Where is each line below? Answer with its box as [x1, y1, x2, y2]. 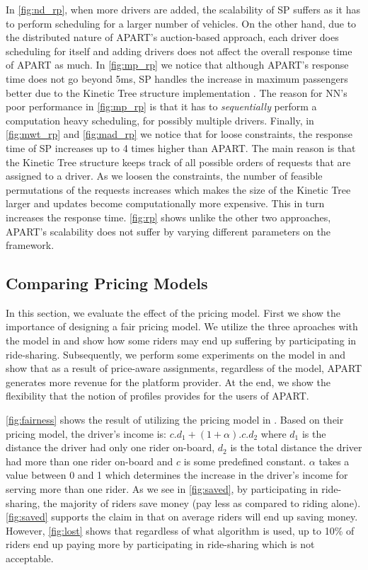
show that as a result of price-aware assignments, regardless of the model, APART [6, 361, 362, 376]
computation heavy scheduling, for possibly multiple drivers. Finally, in [6, 112, 314, 127]
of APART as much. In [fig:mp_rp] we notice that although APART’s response [6, 57, 349, 72]
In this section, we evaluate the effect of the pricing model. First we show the [6, 305, 341, 320]
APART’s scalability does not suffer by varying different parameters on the [6, 223, 331, 238]
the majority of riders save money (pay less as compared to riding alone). [43, 495, 361, 510]
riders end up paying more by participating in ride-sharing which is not [6, 537, 315, 552]
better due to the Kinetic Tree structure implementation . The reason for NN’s [6, 85, 347, 100]
